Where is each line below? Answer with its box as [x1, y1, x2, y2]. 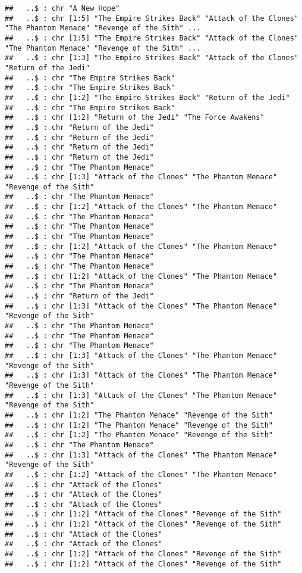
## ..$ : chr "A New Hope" [5, 4, 120, 13]
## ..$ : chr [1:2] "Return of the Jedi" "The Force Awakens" [5, 113, 265, 122]
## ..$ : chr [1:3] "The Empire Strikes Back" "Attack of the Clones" [5, 54, 298, 63]
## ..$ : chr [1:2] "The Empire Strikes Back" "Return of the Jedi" [5, 93, 290, 102]
